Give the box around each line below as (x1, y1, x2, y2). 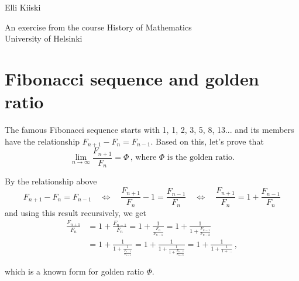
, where (130, 153, 157, 162)
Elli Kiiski (5, 1, 41, 13)
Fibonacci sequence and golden (5, 66, 259, 90)
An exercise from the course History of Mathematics (5, 20, 192, 33)
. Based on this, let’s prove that (150, 135, 264, 147)
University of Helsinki (5, 32, 83, 44)
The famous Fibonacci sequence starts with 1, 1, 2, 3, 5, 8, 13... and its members (5, 124, 294, 136)
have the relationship (5, 135, 80, 147)
